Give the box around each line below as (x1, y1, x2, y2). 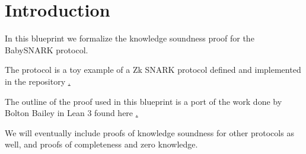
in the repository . (5, 75, 71, 87)
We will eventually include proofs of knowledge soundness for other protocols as (5, 126, 294, 139)
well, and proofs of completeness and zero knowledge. (5, 138, 198, 150)
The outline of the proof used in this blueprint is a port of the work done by (5, 95, 282, 107)
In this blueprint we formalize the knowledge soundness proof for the (5, 32, 254, 44)
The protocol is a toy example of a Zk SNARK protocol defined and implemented (5, 63, 301, 76)
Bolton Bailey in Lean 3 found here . (5, 107, 138, 119)
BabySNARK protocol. (5, 43, 88, 56)
